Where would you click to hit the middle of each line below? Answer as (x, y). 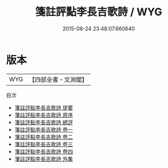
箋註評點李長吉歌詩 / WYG (99, 12)
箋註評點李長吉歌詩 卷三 (44, 144)
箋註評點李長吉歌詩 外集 (44, 159)
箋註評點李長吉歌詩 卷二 (44, 137)
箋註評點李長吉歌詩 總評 (44, 122)
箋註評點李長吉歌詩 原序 (44, 115)
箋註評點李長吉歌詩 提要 (44, 107)
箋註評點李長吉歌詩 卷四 (44, 151)
